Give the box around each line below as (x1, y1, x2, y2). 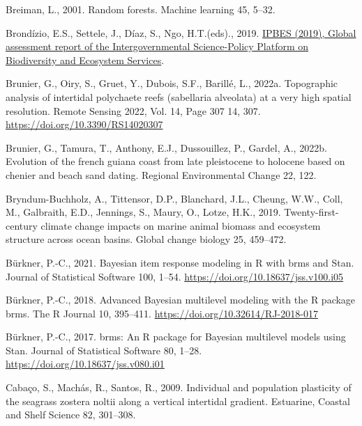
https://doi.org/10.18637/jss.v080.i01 (6, 356, 165, 371)
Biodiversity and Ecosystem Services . (6, 52, 165, 67)
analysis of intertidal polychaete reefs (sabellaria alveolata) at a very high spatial (6, 89, 352, 104)
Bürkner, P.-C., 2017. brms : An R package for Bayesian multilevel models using (6, 329, 346, 344)
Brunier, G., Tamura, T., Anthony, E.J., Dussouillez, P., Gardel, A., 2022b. (6, 140, 327, 155)
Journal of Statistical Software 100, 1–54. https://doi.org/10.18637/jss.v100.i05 (6, 269, 344, 283)
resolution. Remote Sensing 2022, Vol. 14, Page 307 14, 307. (6, 103, 261, 118)
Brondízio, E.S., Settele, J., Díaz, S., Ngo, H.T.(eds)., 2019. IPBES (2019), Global (6, 25, 356, 40)
